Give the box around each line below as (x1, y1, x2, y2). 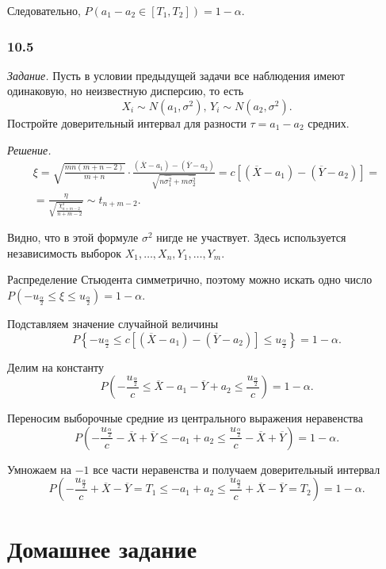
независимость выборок (7, 244, 121, 261)
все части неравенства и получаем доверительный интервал (93, 460, 380, 477)
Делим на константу (7, 358, 105, 375)
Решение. (7, 141, 52, 158)
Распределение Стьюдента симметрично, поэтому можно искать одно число (7, 271, 373, 288)
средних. (308, 115, 350, 131)
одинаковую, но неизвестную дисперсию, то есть (7, 82, 244, 99)
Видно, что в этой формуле (7, 229, 139, 246)
